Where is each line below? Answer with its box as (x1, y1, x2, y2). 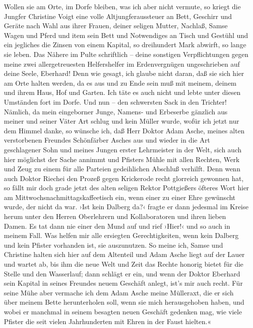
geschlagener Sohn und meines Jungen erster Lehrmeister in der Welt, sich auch (4, 144, 242, 154)
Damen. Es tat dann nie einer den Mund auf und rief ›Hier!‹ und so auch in (4, 220, 231, 231)
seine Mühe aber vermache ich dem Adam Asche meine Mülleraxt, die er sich (4, 287, 234, 297)
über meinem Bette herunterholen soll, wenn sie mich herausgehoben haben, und (4, 297, 245, 307)
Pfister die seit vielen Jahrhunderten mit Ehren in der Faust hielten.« (4, 316, 211, 326)
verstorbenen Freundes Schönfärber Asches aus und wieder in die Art (4, 135, 210, 145)
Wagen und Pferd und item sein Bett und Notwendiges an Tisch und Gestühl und (4, 30, 248, 40)
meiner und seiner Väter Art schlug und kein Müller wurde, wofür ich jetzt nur (4, 116, 239, 126)
